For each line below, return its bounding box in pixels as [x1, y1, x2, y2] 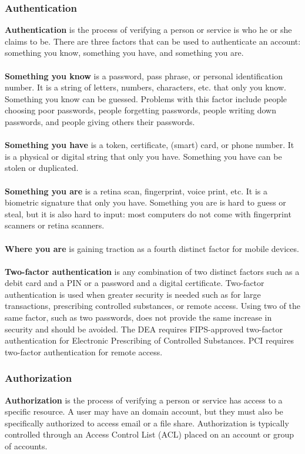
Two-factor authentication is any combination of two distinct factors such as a [5, 265, 300, 277]
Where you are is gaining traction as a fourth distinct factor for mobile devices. [5, 242, 299, 254]
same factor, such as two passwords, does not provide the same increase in [5, 311, 272, 324]
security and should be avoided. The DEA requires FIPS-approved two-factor [5, 322, 283, 335]
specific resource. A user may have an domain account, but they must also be [5, 405, 283, 418]
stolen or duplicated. [5, 162, 79, 174]
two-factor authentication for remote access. [5, 345, 163, 358]
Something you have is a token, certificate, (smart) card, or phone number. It [5, 139, 294, 151]
